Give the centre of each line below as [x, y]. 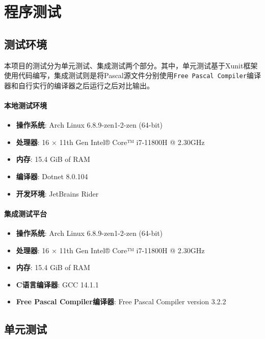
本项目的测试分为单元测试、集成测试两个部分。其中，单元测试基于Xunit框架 [131, 65]
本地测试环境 [25, 105]
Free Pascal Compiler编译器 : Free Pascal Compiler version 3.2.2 [121, 301]
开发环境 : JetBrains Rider [57, 193]
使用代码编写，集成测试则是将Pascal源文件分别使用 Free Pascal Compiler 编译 [132, 75]
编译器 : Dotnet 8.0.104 [52, 176]
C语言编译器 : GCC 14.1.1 [57, 284]
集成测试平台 [25, 213]
